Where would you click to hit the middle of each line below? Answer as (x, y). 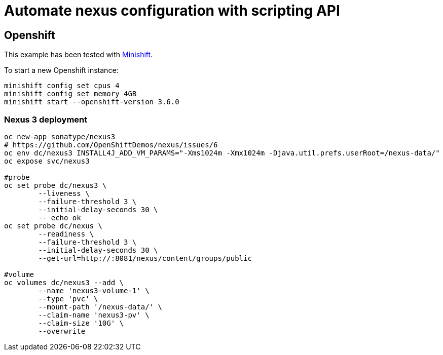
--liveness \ (64, 193)
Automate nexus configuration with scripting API (172, 11)
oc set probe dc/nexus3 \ (56, 185)
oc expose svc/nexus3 (47, 161)
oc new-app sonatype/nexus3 (60, 136)
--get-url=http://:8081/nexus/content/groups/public (145, 258)
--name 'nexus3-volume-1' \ (94, 290)
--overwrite (62, 331)
